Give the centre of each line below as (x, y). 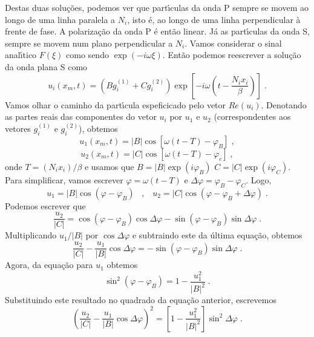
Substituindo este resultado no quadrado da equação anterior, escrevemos (141, 300)
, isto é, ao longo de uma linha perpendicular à (214, 19)
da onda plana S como (46, 66)
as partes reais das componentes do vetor (81, 116)
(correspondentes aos (252, 116)
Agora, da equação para (49, 265)
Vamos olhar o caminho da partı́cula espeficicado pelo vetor (116, 104)
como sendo (87, 55)
